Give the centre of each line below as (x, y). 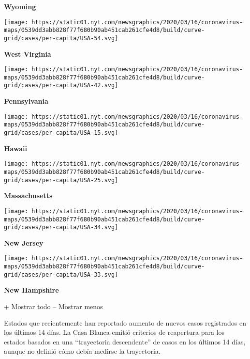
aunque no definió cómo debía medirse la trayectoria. (82, 351)
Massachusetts (28, 195)
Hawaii (15, 148)
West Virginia (28, 54)
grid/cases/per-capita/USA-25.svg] (61, 180)
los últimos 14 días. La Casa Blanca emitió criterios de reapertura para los (114, 332)
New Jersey (24, 242)
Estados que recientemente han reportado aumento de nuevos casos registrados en (125, 322)
